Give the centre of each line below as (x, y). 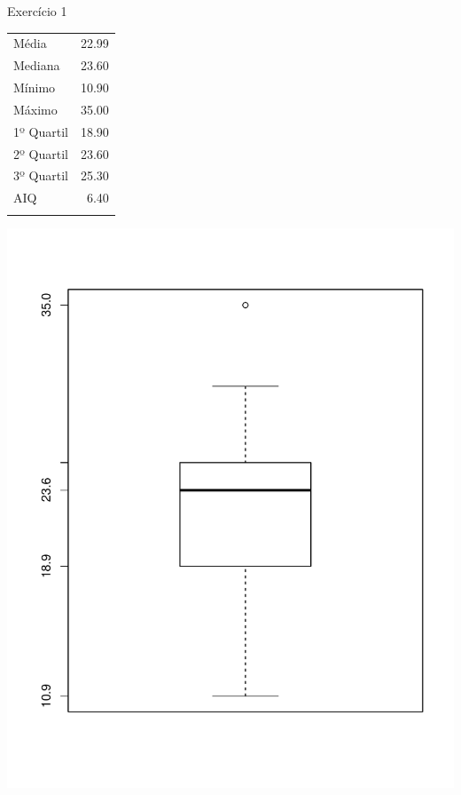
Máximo (35, 109)
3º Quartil (41, 175)
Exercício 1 (37, 11)
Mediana (37, 65)
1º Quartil (41, 131)
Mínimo (35, 87)
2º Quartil (41, 153)
